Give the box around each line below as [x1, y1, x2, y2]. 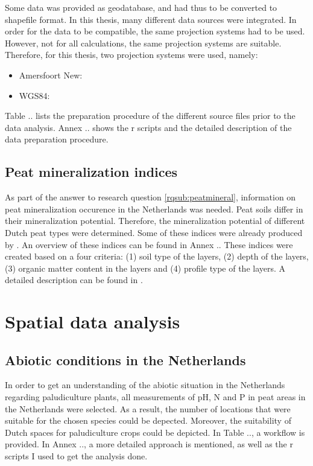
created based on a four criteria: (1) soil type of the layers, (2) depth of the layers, [5, 250, 309, 263]
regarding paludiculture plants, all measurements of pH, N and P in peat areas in [5, 391, 306, 403]
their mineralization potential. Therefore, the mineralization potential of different [5, 214, 305, 227]
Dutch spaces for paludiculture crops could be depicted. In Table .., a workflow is [5, 426, 305, 438]
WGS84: [19, 89, 50, 101]
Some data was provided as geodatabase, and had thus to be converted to [5, 1, 277, 13]
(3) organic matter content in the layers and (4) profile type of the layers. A [5, 261, 286, 274]
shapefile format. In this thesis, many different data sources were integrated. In [5, 13, 297, 25]
